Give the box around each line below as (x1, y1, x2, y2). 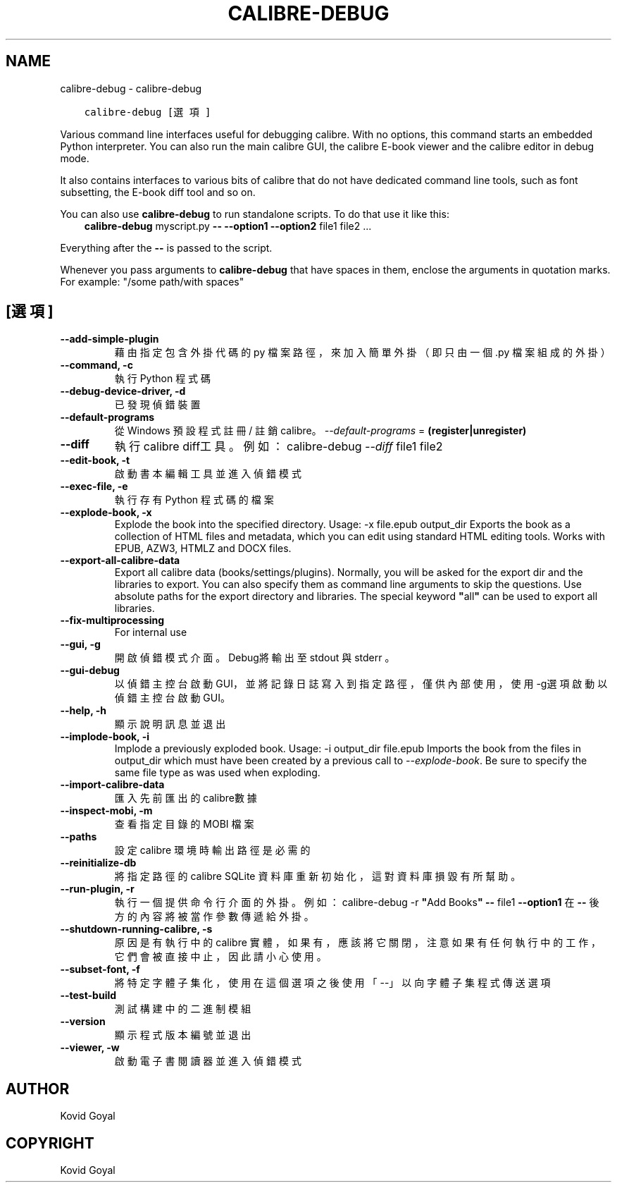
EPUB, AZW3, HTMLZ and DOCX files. (114, 542, 292, 555)
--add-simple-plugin (60, 333, 159, 345)
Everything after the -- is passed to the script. (60, 241, 273, 254)
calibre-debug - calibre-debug (60, 82, 202, 94)
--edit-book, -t (60, 454, 130, 467)
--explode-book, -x (60, 506, 152, 519)
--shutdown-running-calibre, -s (60, 923, 213, 936)
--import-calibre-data (60, 778, 165, 791)
